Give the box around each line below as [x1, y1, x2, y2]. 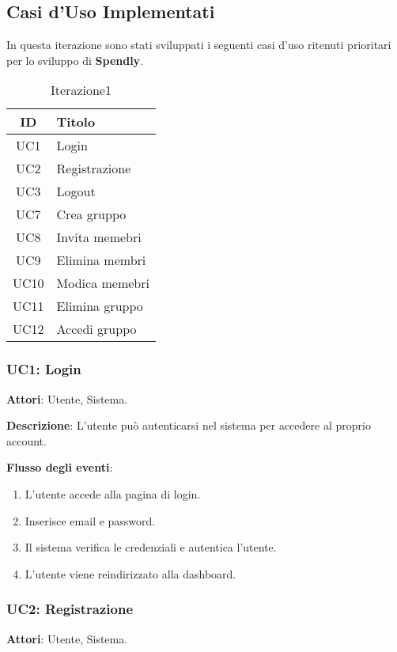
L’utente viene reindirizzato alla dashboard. [25, 565, 236, 582]
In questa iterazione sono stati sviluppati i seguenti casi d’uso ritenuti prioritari [6, 36, 391, 53]
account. [6, 432, 47, 449]
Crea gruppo [56, 205, 127, 224]
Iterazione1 [51, 81, 112, 100]
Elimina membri [56, 251, 146, 270]
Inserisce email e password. [25, 512, 156, 529]
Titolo [56, 112, 96, 131]
